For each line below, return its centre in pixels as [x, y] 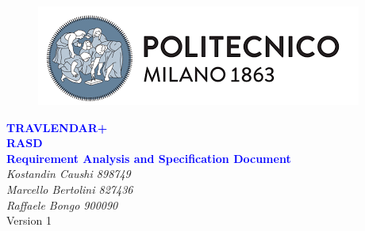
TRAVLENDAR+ [57, 127]
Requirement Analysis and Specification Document [149, 158]
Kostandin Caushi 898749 [69, 174]
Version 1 [29, 220]
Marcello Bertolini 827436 [70, 189]
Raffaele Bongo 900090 [62, 204]
